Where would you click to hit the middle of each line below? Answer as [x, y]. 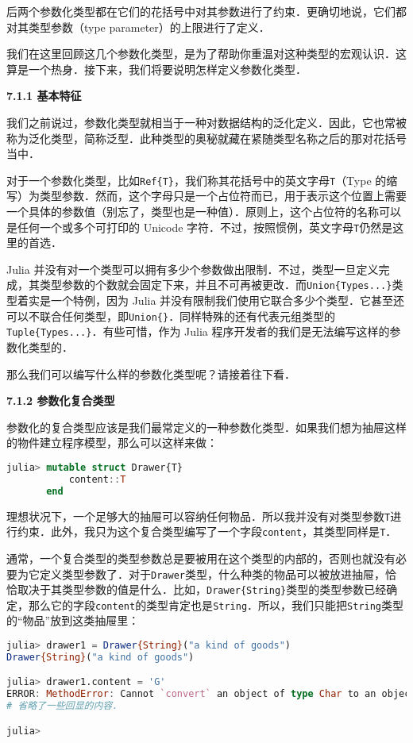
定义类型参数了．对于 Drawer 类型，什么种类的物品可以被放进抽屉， [212, 574]
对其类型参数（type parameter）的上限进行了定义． [138, 27]
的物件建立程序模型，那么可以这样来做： [112, 443]
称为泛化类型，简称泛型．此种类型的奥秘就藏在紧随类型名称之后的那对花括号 [206, 138]
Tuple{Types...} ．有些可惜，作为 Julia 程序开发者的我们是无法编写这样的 [198, 331]
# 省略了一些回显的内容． [64, 706]
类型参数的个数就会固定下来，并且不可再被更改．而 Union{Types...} [216, 285]
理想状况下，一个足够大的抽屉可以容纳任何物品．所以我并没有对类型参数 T [199, 516]
